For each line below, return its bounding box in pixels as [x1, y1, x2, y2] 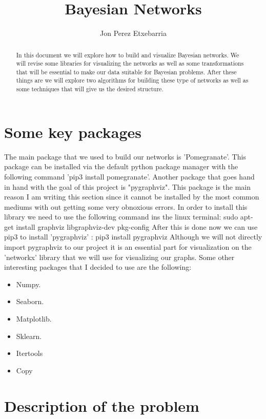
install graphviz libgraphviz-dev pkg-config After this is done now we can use [16, 221, 258, 232]
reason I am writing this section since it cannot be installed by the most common [4, 191, 259, 202]
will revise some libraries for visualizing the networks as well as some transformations [16, 59, 244, 68]
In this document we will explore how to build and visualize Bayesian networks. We [16, 50, 239, 59]
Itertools [16, 348, 43, 358]
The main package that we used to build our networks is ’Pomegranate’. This [4, 151, 246, 162]
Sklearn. [16, 330, 42, 341]
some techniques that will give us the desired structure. [16, 85, 163, 93]
